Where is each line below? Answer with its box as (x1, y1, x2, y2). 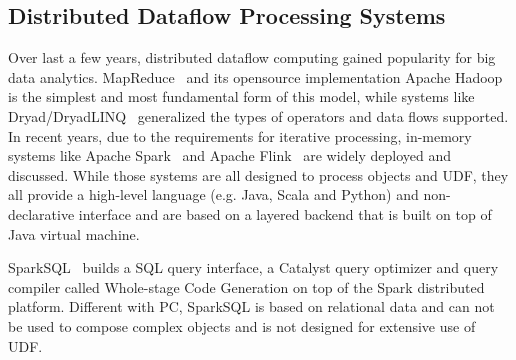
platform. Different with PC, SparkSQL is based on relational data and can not (8, 296, 495, 317)
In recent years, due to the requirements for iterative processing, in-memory (8, 125, 472, 146)
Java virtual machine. (8, 223, 140, 244)
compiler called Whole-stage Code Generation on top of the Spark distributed (8, 276, 485, 297)
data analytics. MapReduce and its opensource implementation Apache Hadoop (8, 66, 503, 87)
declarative (8, 203, 75, 224)
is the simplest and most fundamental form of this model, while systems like (8, 86, 475, 107)
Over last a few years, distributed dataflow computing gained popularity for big (8, 47, 496, 68)
